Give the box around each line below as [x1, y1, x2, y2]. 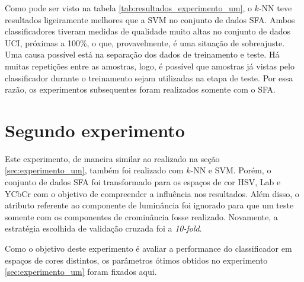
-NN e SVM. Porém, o [190, 164, 271, 176]
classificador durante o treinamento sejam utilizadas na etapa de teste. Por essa [5, 71, 293, 84]
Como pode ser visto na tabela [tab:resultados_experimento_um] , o [5, 2, 252, 14]
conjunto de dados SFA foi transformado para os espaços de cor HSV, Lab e [5, 176, 281, 188]
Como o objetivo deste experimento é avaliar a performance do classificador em [5, 242, 292, 255]
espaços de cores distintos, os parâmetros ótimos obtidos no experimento [5, 254, 268, 266]
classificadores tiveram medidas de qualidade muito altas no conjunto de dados [5, 25, 290, 37]
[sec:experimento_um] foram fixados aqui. [5, 265, 157, 278]
